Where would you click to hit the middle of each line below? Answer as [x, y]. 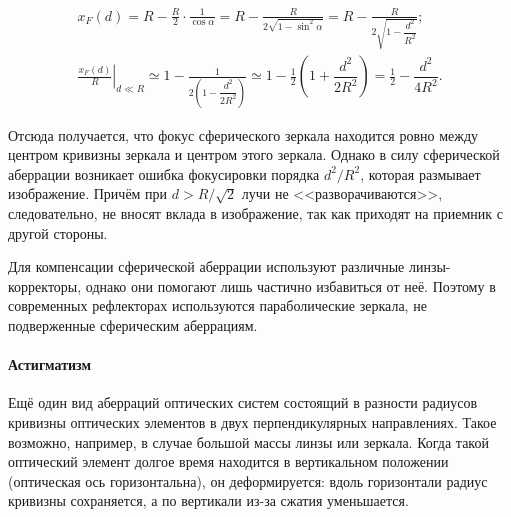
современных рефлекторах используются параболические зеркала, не [217, 305]
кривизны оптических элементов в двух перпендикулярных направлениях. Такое [252, 421]
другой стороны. [58, 232]
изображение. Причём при [88, 193]
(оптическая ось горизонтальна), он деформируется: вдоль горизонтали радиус [248, 480]
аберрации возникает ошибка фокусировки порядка [164, 173]
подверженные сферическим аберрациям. [133, 324]
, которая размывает [420, 173]
